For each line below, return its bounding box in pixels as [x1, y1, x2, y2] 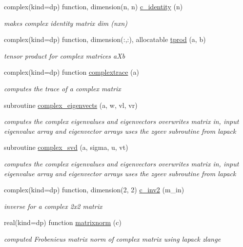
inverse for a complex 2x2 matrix [4, 201, 102, 211]
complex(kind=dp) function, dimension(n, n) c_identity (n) [4, 1, 183, 11]
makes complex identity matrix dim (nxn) [4, 18, 127, 28]
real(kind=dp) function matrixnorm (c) [4, 217, 121, 227]
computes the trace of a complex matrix [4, 83, 121, 93]
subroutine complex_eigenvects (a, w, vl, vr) [4, 100, 138, 110]
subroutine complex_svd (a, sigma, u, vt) [4, 142, 128, 152]
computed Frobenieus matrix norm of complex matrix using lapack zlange [4, 233, 221, 244]
